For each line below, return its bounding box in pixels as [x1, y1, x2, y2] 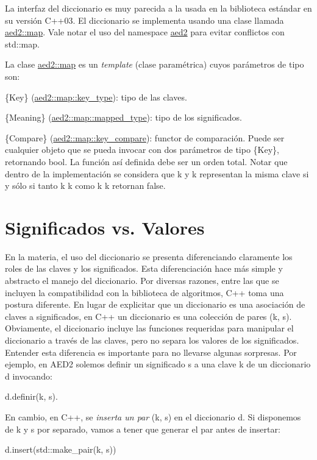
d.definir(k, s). [5, 390, 58, 403]
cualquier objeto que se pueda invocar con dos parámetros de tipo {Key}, [5, 143, 279, 156]
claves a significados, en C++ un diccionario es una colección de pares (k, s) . [5, 310, 292, 322]
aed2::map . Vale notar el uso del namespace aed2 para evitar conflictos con [5, 26, 285, 38]
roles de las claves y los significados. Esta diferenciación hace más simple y [5, 262, 283, 275]
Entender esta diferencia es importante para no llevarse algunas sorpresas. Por [5, 345, 297, 358]
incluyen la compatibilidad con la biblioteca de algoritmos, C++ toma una [5, 286, 284, 299]
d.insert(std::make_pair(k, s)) [5, 443, 116, 456]
